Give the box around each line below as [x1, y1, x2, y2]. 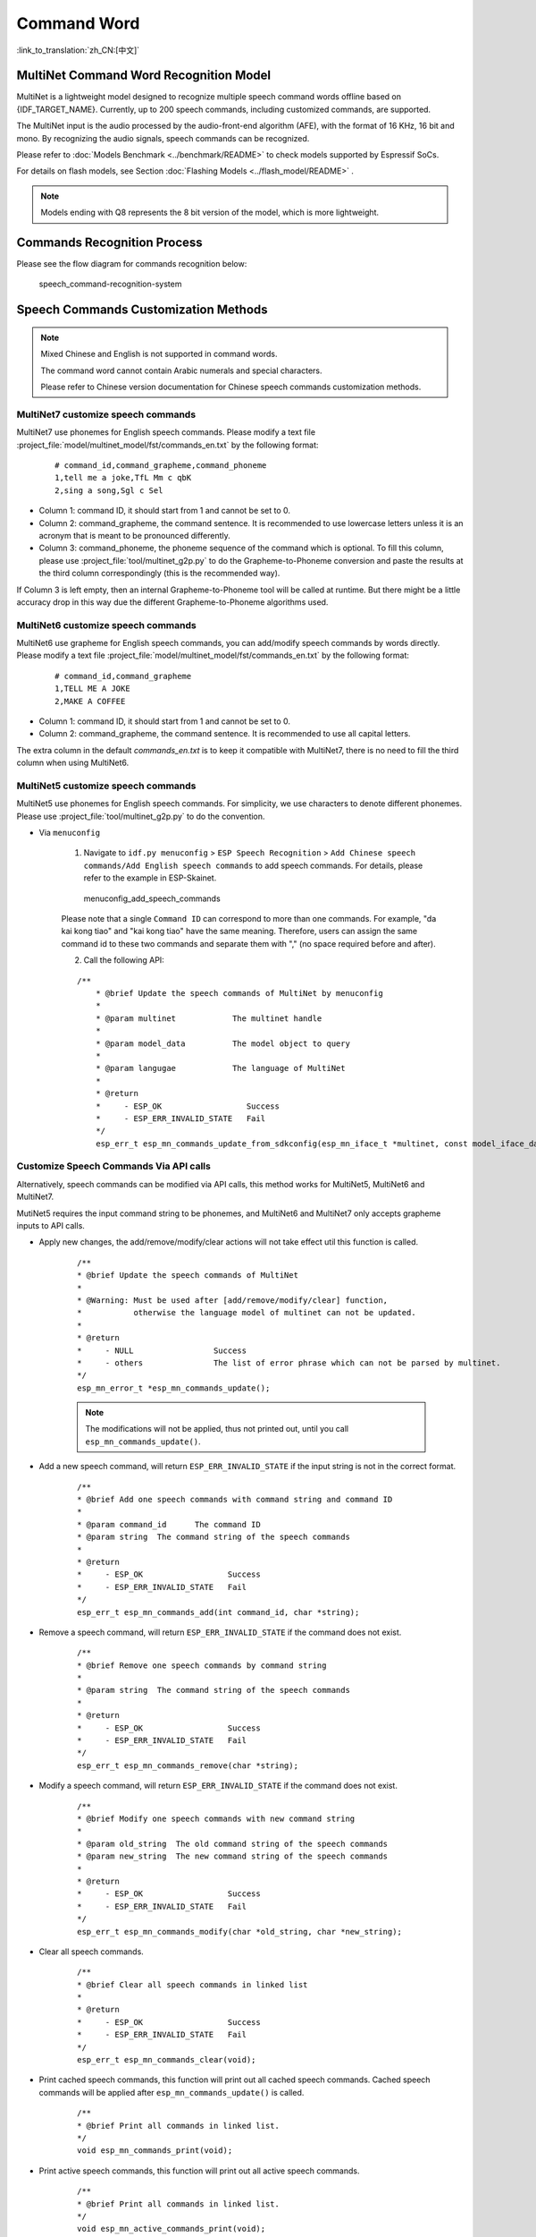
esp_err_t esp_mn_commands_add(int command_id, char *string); [77, 1607, 360, 1617]
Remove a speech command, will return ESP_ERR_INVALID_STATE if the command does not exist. [38, 1627, 402, 1637]
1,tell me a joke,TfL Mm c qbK [54, 472, 192, 483]
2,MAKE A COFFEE [54, 696, 126, 706]
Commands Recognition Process [16, 235, 203, 250]
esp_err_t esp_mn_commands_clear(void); [77, 2054, 256, 2065]
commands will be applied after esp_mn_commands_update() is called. [38, 2087, 305, 2097]
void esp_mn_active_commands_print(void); [77, 2224, 266, 2234]
